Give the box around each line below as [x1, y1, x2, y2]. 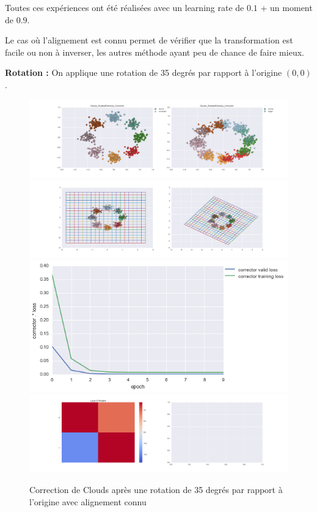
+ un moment [260, 1, 313, 13]
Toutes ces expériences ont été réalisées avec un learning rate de [5, 1, 244, 13]
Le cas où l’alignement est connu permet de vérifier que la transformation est [5, 34, 293, 46]
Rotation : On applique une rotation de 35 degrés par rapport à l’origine [5, 66, 282, 79]
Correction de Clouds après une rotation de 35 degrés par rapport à [29, 483, 283, 495]
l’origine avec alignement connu [29, 495, 147, 508]
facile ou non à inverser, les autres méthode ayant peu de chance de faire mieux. [5, 45, 304, 58]
